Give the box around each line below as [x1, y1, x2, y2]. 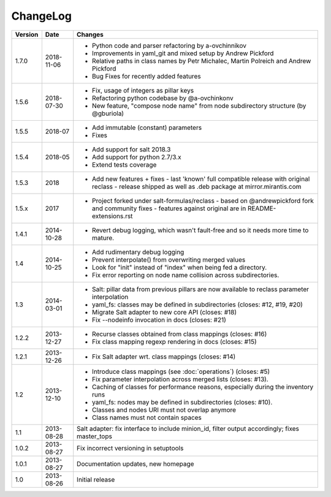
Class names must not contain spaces [92, 413, 202, 422]
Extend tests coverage [92, 160, 157, 169]
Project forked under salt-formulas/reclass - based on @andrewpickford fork [92, 196, 314, 205]
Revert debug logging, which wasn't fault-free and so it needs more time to [92, 226, 309, 234]
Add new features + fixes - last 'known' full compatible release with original [92, 175, 310, 183]
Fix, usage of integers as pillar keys [92, 86, 194, 94]
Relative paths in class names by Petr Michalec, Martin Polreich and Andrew [92, 56, 311, 65]
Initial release [77, 475, 115, 484]
